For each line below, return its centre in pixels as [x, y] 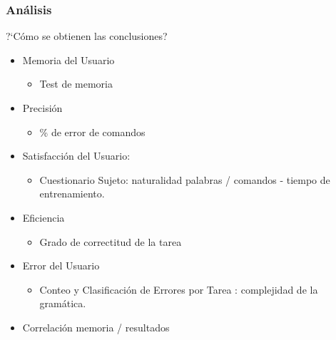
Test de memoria [76, 84]
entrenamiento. [72, 194]
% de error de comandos [92, 132]
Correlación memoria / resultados [96, 327]
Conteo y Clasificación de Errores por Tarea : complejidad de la [179, 289]
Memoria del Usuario [68, 60]
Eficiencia [44, 217]
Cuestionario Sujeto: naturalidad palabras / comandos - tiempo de [185, 179]
